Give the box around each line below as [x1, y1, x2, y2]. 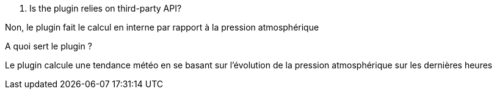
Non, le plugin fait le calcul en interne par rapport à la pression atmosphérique [5, 22, 319, 32]
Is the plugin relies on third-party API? [29, 3, 182, 13]
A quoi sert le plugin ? [5, 41, 92, 51]
